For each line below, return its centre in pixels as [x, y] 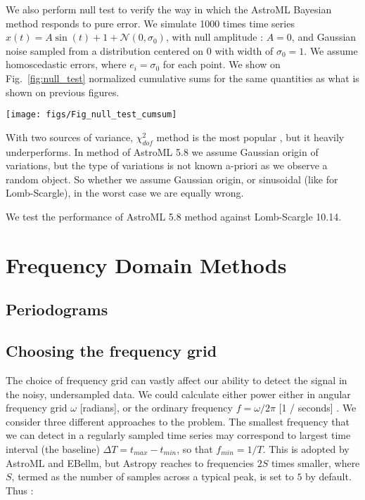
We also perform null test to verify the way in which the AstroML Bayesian [169, 9]
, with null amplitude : [214, 37]
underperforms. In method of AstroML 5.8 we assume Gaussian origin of [162, 151]
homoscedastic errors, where [66, 64]
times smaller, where [315, 462]
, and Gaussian [324, 37]
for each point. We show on [222, 64]
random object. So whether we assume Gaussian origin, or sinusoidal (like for [172, 179]
